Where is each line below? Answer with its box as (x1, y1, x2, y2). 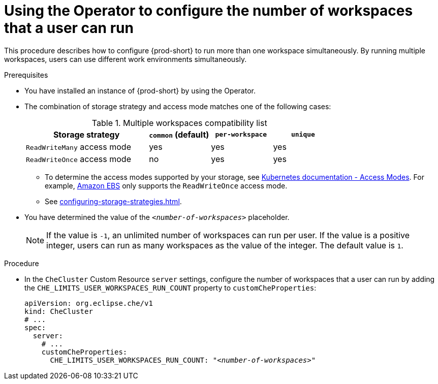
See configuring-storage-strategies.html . (45, 197, 182, 206)
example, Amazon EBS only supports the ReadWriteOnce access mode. (45, 181, 288, 190)
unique (291, 131, 315, 139)
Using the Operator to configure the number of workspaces (4, 2, 413, 19)
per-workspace (215, 131, 267, 139)
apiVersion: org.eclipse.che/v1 (24, 299, 153, 307)
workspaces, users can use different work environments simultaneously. (4, 54, 247, 63)
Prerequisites (4, 70, 48, 79)
